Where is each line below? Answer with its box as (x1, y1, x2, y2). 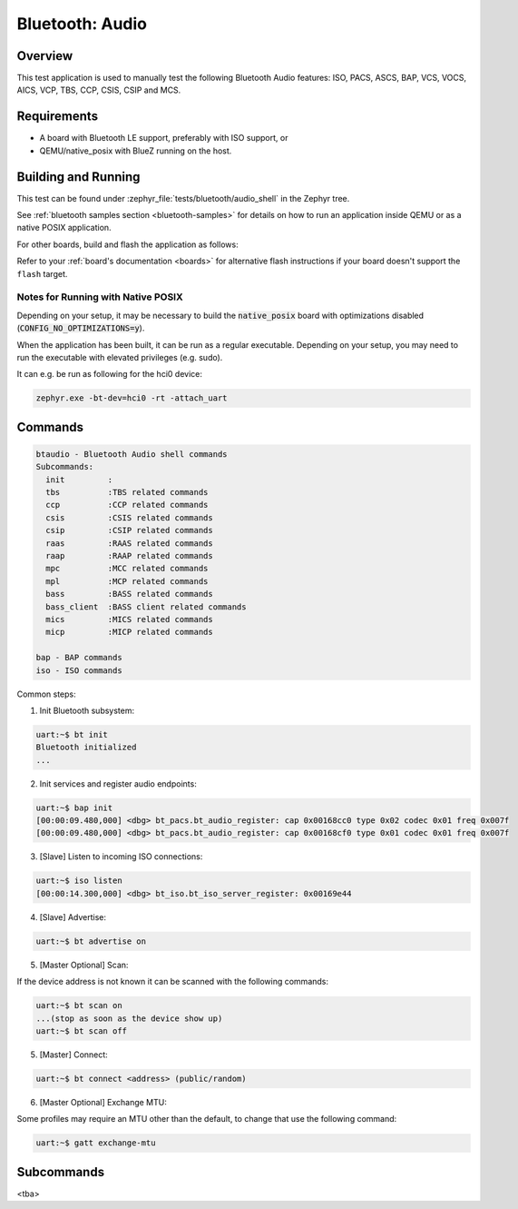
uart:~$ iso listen (35, 876, 122, 886)
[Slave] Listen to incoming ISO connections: (39, 851, 203, 862)
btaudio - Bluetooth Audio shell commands (35, 449, 228, 459)
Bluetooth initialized (35, 742, 137, 753)
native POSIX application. (16, 223, 112, 233)
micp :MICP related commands (45, 627, 213, 638)
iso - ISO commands (35, 665, 122, 676)
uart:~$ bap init (35, 802, 113, 813)
